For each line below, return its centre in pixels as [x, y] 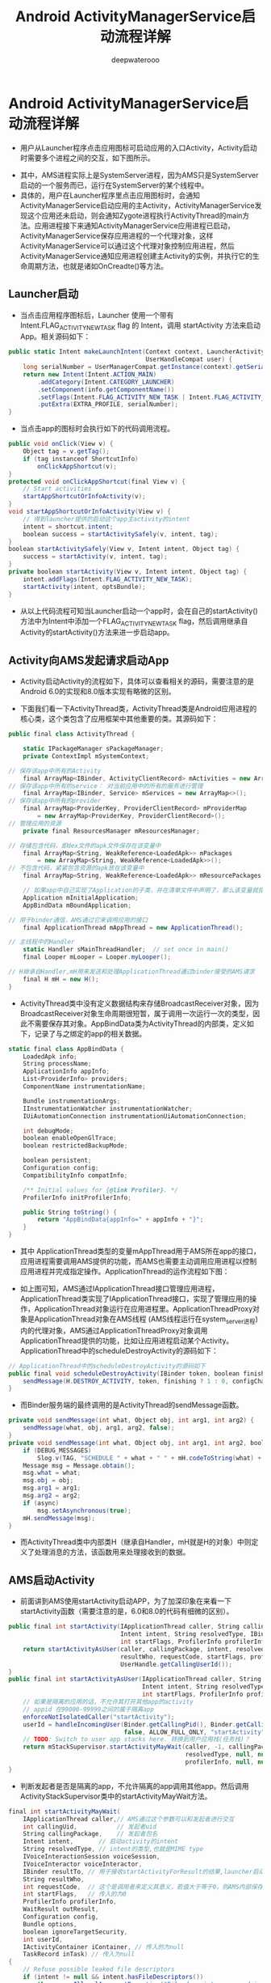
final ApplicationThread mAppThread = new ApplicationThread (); [133, 927]
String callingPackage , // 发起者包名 [90, 1834]
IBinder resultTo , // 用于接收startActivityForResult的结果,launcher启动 [144, 1871]
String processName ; [57, 1064]
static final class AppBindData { [67, 1049]
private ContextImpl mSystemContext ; [86, 756]
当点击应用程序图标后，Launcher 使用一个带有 [97, 315]
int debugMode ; [48, 1131]
